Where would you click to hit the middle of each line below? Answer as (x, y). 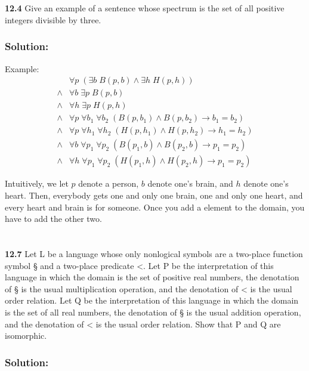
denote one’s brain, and (190, 183)
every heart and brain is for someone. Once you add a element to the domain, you (155, 207)
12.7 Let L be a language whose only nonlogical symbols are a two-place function (154, 253)
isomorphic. (26, 336)
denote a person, (109, 183)
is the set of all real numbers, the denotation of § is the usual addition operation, (153, 312)
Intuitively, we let (37, 183)
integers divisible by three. (53, 19)
